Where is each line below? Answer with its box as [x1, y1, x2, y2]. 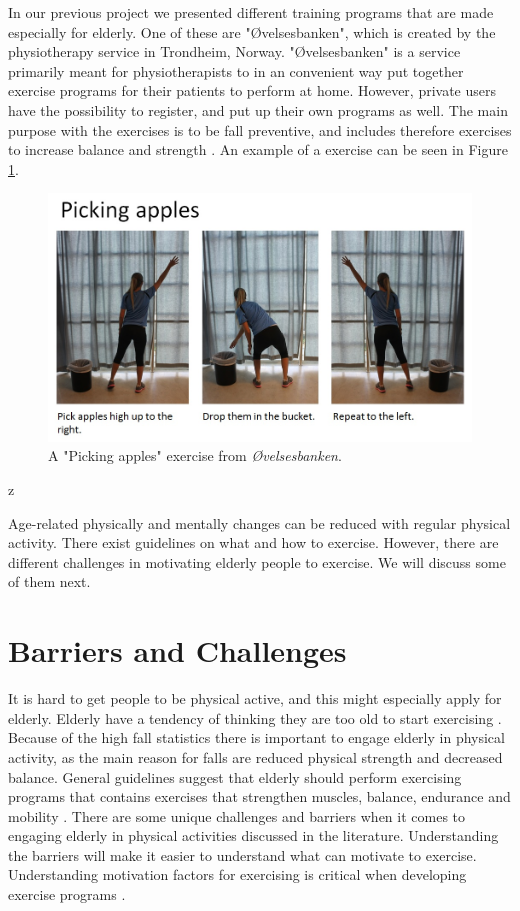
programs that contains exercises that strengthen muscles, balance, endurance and [8, 786, 511, 807]
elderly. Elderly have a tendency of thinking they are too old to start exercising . [8, 707, 502, 728]
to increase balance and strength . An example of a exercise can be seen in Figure [8, 139, 508, 160]
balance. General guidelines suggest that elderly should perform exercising [8, 766, 462, 787]
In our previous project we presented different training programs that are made [8, 2, 494, 22]
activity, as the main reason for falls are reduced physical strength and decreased [8, 746, 503, 767]
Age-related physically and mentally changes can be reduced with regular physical [8, 512, 511, 533]
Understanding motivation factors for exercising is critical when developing [8, 864, 467, 885]
